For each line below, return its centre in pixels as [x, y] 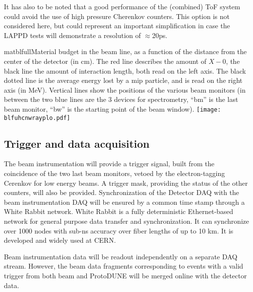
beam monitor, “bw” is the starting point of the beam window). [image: [113, 108]
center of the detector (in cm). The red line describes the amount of [105, 61]
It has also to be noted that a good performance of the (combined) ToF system [122, 6]
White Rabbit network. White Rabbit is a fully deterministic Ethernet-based [119, 211]
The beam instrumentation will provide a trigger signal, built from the [109, 164]
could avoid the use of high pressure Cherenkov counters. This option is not [117, 16]
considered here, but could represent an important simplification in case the [117, 26]
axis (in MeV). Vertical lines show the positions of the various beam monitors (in [125, 89]
